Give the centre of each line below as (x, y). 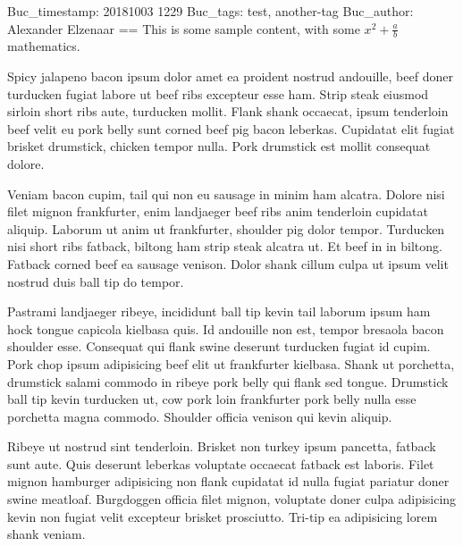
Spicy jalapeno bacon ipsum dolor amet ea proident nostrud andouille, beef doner (230, 76)
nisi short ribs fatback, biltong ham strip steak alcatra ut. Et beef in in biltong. (225, 246)
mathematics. (44, 46)
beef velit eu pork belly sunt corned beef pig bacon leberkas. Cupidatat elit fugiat (231, 128)
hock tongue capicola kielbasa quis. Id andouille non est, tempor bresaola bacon (226, 328)
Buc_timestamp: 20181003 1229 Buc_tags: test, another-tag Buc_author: (210, 11)
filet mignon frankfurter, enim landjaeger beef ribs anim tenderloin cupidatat (218, 211)
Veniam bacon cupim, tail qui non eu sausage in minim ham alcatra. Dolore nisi (226, 193)
